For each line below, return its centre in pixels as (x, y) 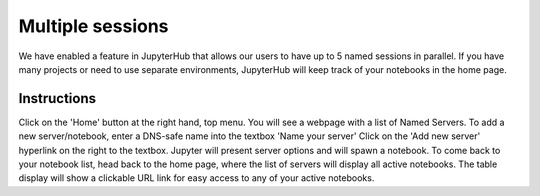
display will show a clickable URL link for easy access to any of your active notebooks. (196, 178)
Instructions (57, 98)
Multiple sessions (93, 26)
